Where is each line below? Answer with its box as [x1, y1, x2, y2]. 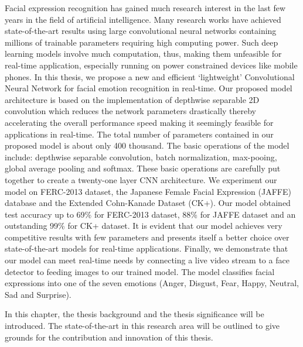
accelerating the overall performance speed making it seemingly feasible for [5, 116, 274, 128]
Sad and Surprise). [5, 288, 72, 300]
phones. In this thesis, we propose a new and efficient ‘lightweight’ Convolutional [5, 70, 295, 83]
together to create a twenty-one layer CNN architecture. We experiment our [5, 173, 277, 185]
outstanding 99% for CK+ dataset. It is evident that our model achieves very [5, 219, 282, 232]
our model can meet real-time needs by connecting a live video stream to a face [5, 254, 290, 266]
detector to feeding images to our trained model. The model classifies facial [5, 265, 275, 277]
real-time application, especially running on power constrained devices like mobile [5, 59, 298, 71]
